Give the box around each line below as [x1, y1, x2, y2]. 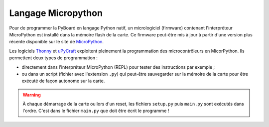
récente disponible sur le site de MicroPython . [9, 39, 104, 45]
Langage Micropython [9, 7, 103, 18]
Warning [22, 92, 41, 98]
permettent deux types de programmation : [9, 55, 98, 61]
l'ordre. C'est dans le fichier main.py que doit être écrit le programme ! [22, 108, 169, 114]
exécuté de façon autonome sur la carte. [21, 78, 105, 84]
